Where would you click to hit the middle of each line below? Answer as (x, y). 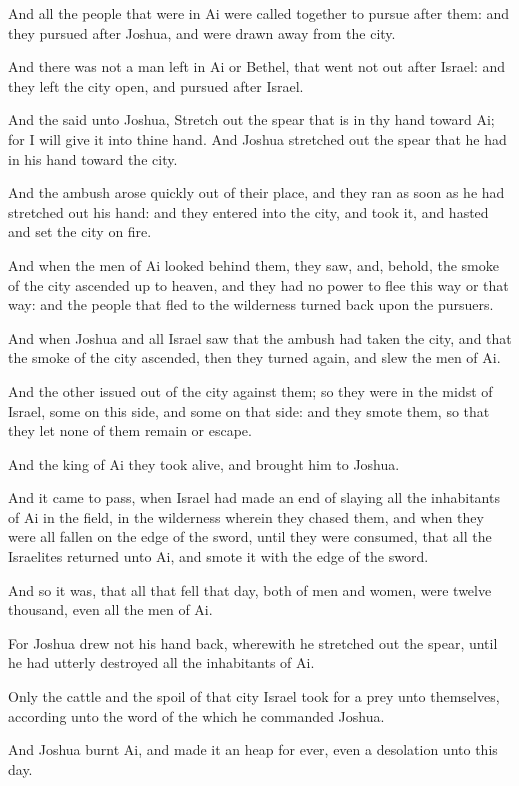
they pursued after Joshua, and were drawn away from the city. (202, 32)
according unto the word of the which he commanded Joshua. (196, 715)
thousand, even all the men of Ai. (110, 609)
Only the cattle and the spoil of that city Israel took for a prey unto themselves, (254, 696)
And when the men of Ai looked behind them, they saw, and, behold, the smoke (253, 264)
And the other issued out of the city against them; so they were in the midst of (250, 390)
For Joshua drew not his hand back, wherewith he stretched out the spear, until (253, 642)
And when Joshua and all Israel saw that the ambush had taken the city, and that (260, 337)
